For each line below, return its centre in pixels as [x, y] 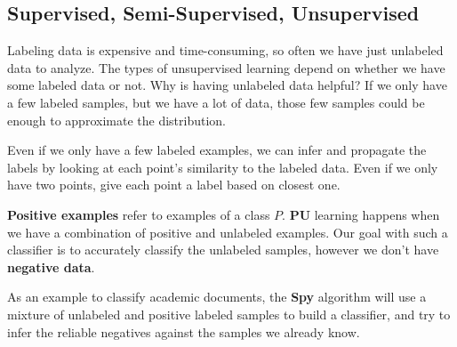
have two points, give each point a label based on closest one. [174, 185]
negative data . [51, 266]
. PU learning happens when [361, 214]
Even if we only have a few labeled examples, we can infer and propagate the [217, 150]
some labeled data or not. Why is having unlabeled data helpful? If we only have [227, 85]
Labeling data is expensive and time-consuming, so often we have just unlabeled [225, 50]
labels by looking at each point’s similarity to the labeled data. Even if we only [223, 167]
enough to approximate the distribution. [116, 120]
